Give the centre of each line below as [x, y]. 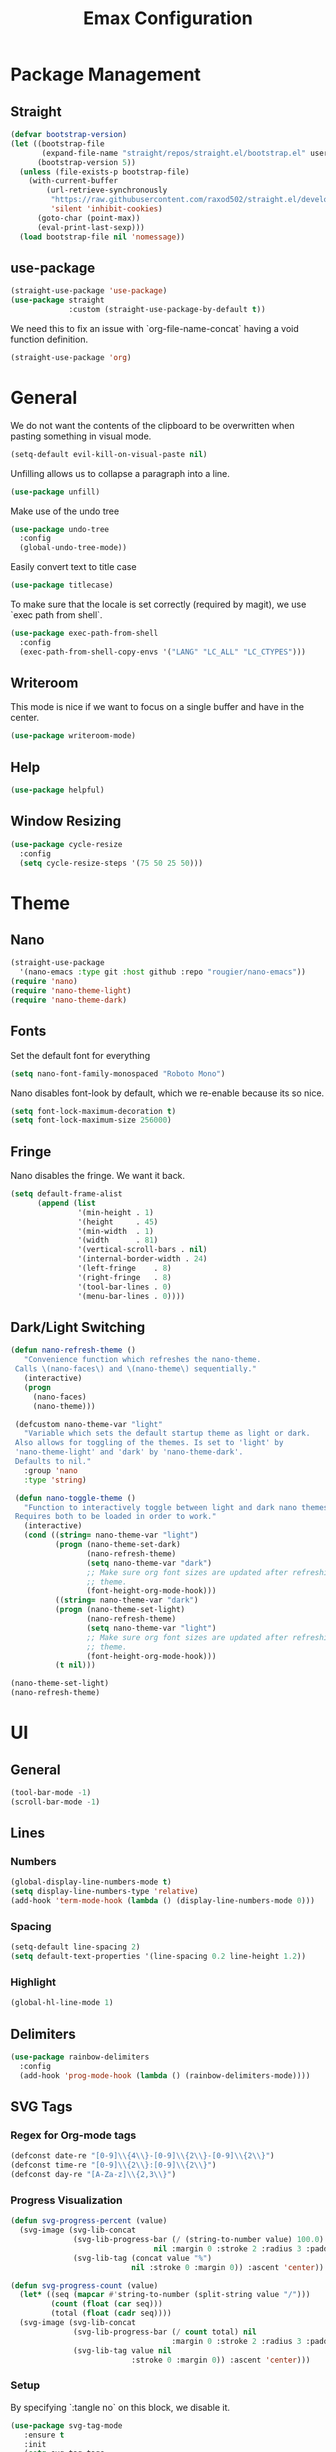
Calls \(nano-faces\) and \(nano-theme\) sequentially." [135, 1369]
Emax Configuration [168, 18]
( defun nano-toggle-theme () [75, 1498]
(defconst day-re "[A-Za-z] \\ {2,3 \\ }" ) [93, 2175]
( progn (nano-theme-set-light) [120, 1610]
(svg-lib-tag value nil [122, 2350]
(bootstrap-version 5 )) [86, 162]
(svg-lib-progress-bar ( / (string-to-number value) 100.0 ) [199, 2240]
